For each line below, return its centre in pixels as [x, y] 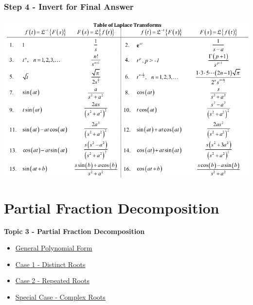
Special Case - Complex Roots [60, 296]
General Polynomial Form [54, 247]
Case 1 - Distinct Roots [50, 264]
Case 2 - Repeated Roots [52, 280]
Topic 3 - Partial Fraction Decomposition [74, 231]
